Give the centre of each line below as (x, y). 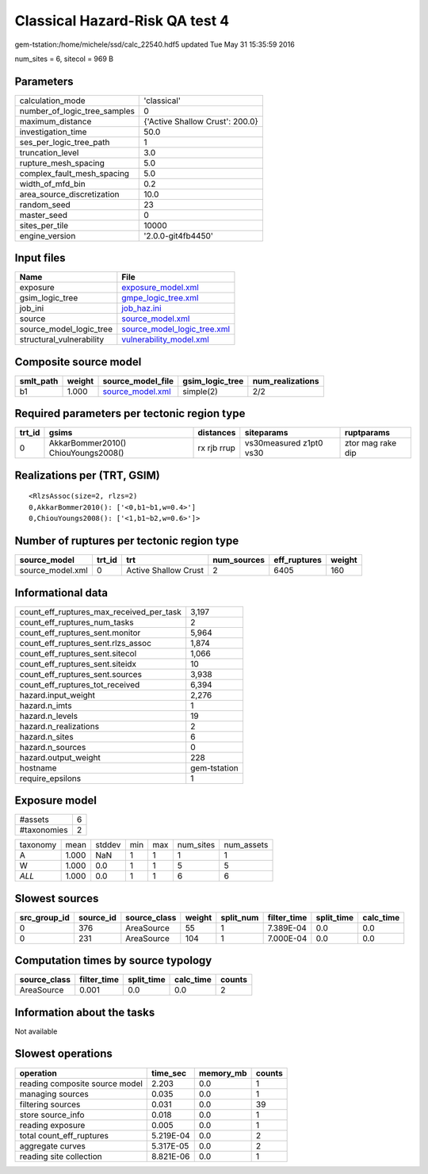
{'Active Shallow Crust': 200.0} (201, 121)
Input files (40, 258)
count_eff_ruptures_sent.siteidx (78, 663)
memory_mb (223, 1073)
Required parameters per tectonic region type (130, 413)
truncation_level (49, 152)
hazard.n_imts (46, 706)
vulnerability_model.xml (165, 339)
